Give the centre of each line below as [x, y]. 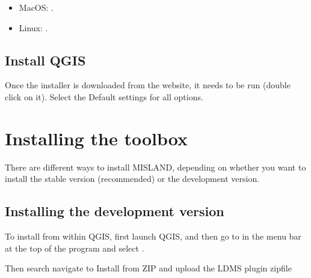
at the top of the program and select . [75, 248]
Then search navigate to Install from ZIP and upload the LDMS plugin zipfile [148, 268]
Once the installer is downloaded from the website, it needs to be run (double [148, 85]
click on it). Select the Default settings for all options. [104, 96]
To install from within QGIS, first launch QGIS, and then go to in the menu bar [153, 236]
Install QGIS [45, 60]
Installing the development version [115, 211]
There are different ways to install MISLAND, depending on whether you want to [155, 167]
